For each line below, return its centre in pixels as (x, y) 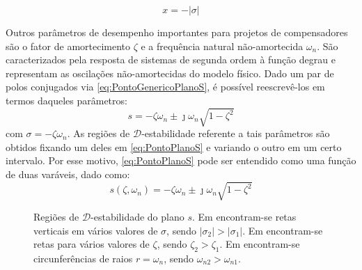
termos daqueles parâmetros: (66, 100)
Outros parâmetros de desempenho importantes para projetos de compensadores (177, 32)
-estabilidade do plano (137, 217)
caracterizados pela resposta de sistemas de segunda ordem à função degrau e (171, 59)
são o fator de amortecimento (68, 46)
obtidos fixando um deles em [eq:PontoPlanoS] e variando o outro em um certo (174, 146)
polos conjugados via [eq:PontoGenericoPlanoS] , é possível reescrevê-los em (165, 87)
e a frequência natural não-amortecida (222, 46)
